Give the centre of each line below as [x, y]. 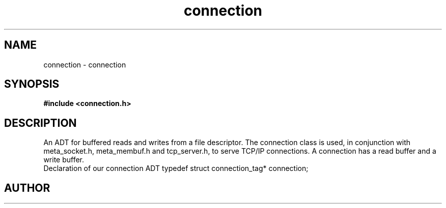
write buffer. [64, 160]
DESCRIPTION [40, 123]
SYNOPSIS [32, 84]
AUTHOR [27, 188]
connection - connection [85, 64]
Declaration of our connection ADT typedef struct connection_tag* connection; [176, 168]
